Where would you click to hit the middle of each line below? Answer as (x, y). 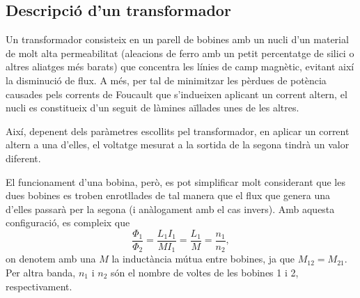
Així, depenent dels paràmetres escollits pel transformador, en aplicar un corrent (178, 131)
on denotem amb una (51, 259)
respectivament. (39, 286)
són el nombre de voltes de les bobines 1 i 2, (204, 273)
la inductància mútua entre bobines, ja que (203, 259)
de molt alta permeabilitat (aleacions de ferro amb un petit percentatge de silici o (180, 53)
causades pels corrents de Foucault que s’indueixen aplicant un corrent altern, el (177, 94)
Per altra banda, (41, 273)
